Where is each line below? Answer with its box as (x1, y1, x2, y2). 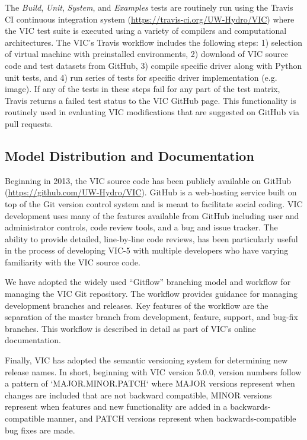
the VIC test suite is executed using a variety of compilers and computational (5, 24, 287, 37)
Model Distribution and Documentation (5, 146, 254, 164)
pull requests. (5, 117, 53, 129)
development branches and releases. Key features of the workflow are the (5, 299, 268, 311)
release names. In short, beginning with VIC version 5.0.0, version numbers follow (5, 365, 302, 378)
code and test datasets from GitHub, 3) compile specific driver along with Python (5, 59, 302, 71)
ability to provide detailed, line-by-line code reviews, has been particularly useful (5, 232, 298, 245)
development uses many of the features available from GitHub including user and (5, 209, 299, 221)
